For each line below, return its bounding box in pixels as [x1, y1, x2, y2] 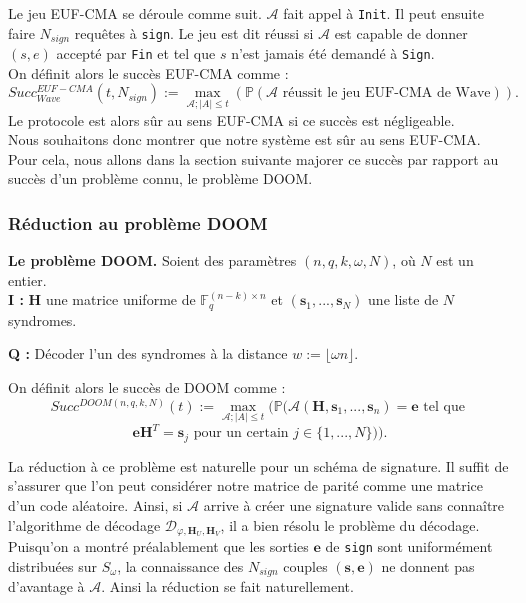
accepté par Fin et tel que [56, 43, 216, 64]
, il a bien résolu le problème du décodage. [220, 514, 480, 535]
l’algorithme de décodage [8, 514, 161, 535]
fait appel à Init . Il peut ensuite [283, 3, 484, 23]
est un [436, 250, 474, 271]
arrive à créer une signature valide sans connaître [203, 494, 505, 515]
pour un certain [193, 426, 289, 441]
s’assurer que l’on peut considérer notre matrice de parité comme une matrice [8, 475, 484, 496]
